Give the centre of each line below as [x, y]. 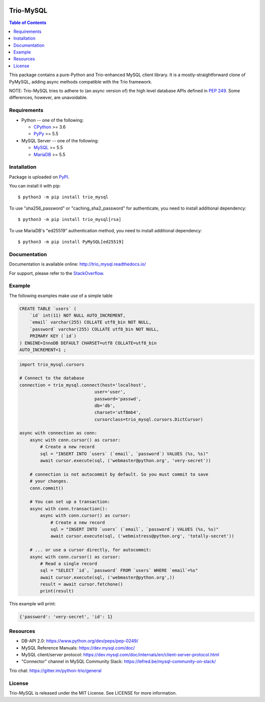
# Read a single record [69, 564]
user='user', [110, 392]
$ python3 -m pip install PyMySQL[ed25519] [71, 242]
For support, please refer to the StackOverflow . [57, 273]
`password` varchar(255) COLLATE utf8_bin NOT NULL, [94, 329]
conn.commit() [47, 488]
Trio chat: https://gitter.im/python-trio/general [55, 671]
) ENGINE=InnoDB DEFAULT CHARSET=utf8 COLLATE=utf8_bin [88, 343]
